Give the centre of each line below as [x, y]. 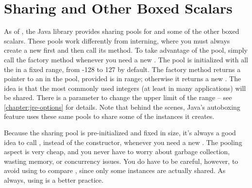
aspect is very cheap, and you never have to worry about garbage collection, [117, 152]
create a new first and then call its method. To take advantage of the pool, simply [126, 50]
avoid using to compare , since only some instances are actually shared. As [115, 170]
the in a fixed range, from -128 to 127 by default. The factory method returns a [122, 69]
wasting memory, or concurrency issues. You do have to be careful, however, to [121, 161]
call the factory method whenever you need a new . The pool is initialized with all [126, 59]
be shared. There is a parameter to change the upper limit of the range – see [118, 97]
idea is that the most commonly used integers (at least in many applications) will [125, 88]
